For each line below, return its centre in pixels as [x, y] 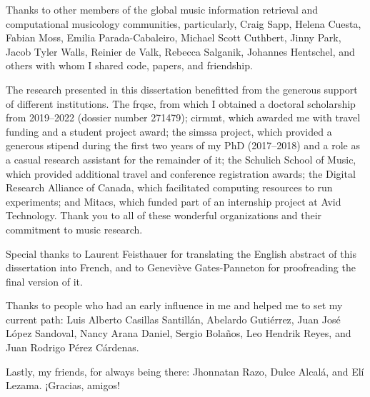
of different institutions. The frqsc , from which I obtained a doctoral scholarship [181, 103]
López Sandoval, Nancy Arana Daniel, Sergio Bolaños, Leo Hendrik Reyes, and [179, 333]
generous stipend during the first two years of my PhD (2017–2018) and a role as [183, 145]
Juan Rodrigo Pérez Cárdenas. [72, 347]
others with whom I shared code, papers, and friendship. [129, 65]
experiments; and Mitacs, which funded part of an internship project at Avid [174, 201]
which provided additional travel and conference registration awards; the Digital [181, 173]
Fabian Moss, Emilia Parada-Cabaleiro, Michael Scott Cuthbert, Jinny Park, [174, 37]
